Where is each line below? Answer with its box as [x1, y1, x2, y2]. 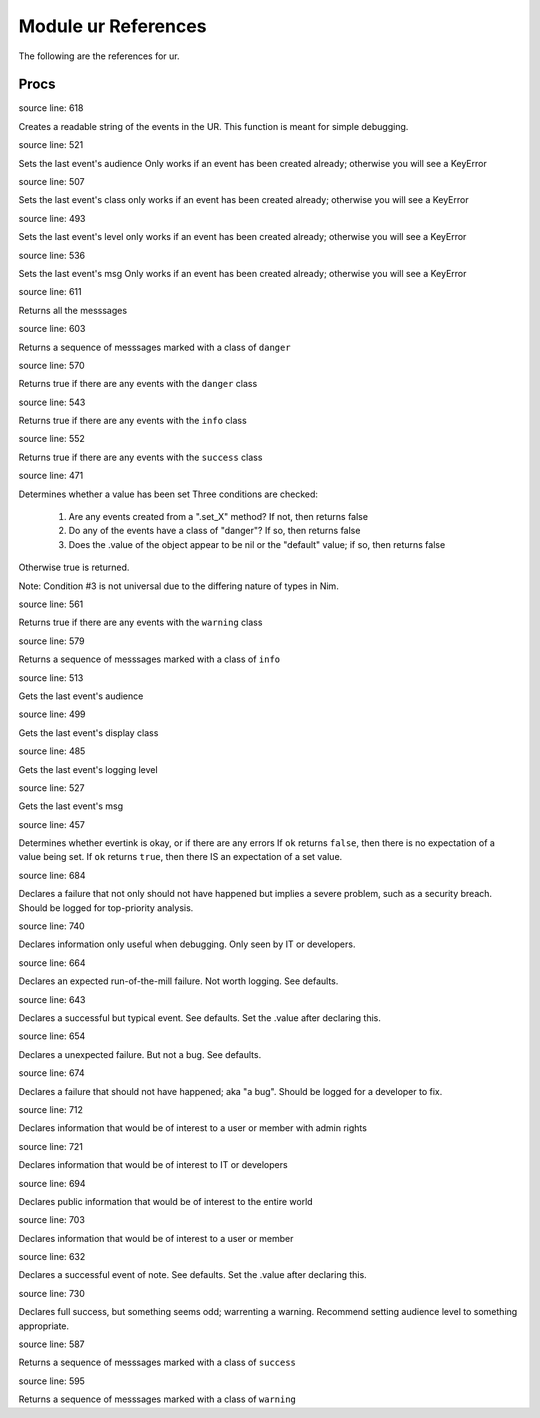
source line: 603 [18, 323, 86, 335]
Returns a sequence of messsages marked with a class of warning [18, 1393, 297, 1405]
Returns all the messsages [18, 304, 128, 316]
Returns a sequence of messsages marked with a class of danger [18, 341, 291, 353]
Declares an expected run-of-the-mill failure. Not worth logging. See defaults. [18, 975, 339, 987]
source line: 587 [18, 1338, 85, 1350]
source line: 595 [18, 1375, 85, 1387]
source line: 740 [18, 920, 85, 932]
